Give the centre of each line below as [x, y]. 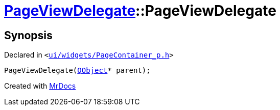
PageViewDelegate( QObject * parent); [77, 71]
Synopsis [28, 35]
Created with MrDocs [40, 86]
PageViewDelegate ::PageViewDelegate [140, 11]
